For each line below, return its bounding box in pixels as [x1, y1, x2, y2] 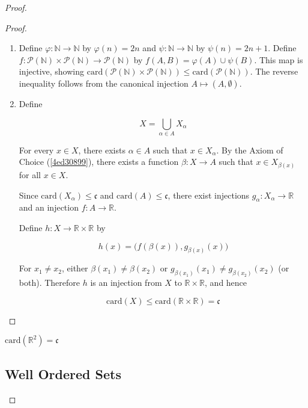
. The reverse [250, 65, 298, 78]
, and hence [205, 276, 247, 289]
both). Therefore [19, 276, 80, 289]
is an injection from [90, 276, 162, 289]
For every [19, 143, 54, 156]
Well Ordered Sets [5, 364, 121, 383]
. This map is [254, 53, 303, 66]
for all [19, 168, 41, 181]
